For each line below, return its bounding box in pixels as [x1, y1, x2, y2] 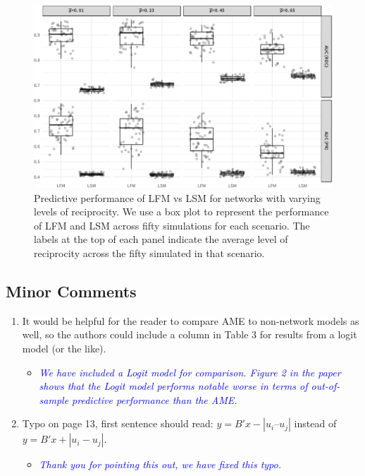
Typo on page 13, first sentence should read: [22, 416, 214, 431]
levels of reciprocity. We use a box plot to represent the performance [34, 204, 329, 219]
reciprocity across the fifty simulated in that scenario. [34, 245, 265, 260]
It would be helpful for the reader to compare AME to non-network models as [22, 313, 359, 328]
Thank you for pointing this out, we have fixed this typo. [39, 457, 281, 472]
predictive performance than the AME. [72, 392, 237, 407]
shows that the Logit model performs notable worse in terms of [39, 379, 308, 393]
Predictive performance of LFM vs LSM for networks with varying [34, 190, 321, 205]
